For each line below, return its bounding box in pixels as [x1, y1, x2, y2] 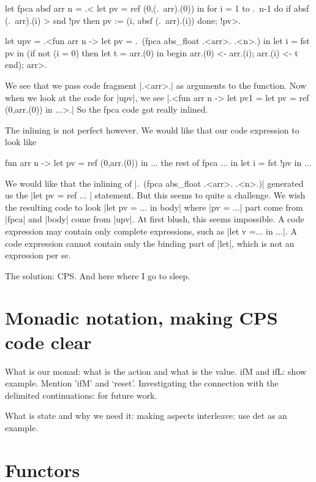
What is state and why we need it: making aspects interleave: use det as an [5, 409, 287, 422]
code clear [5, 329, 92, 354]
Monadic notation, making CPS [5, 305, 278, 330]
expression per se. [5, 249, 71, 262]
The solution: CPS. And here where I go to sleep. [5, 269, 190, 282]
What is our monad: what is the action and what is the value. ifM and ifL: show [5, 364, 307, 377]
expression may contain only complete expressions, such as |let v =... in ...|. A [5, 224, 297, 237]
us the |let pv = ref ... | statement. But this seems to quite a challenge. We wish [5, 189, 306, 201]
